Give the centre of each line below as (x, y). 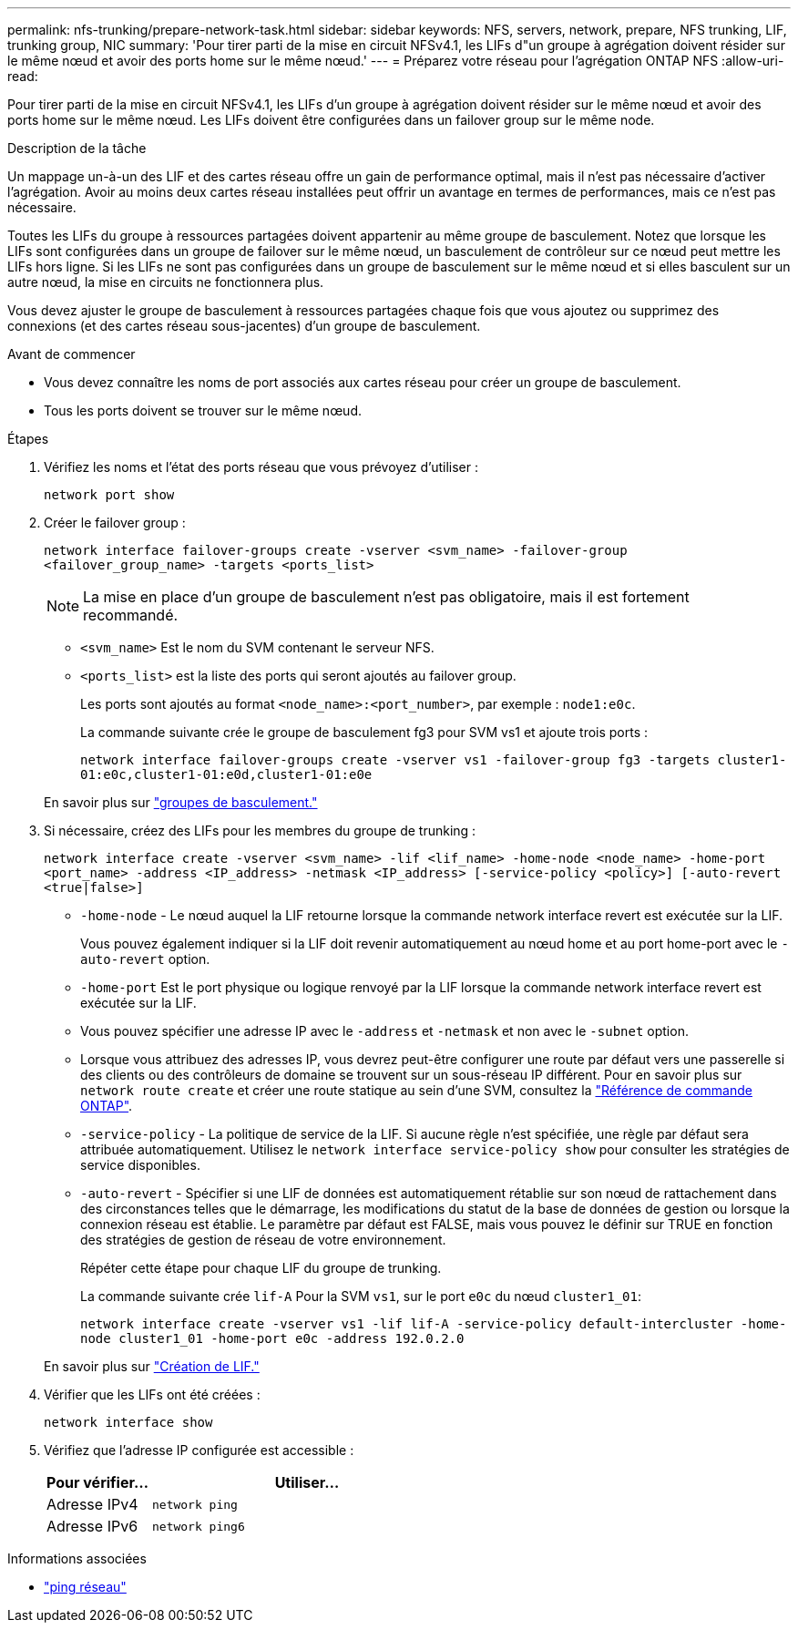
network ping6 (198, 1526)
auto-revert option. (145, 959)
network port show (109, 495)
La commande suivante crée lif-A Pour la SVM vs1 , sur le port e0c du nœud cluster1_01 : (361, 1296)
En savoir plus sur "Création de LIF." (152, 1366)
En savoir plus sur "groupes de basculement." (181, 802)
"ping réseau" (85, 1587)
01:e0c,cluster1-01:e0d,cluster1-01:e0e (226, 774)
